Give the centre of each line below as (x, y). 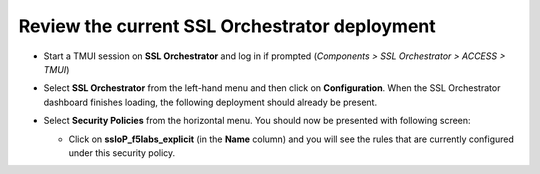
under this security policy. (122, 152)
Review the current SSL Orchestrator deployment (227, 26)
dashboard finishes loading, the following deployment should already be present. (210, 102)
